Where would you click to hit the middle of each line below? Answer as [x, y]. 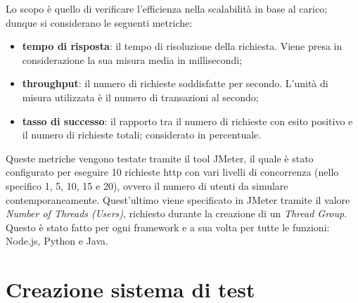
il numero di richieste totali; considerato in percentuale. [142, 135]
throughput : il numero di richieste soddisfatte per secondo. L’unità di [175, 83]
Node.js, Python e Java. [57, 241]
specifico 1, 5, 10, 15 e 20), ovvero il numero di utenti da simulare [147, 185]
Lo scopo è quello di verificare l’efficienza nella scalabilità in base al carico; [167, 8]
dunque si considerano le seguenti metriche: [99, 22]
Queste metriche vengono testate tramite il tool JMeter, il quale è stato [160, 158]
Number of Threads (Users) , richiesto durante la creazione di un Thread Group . [177, 213]
